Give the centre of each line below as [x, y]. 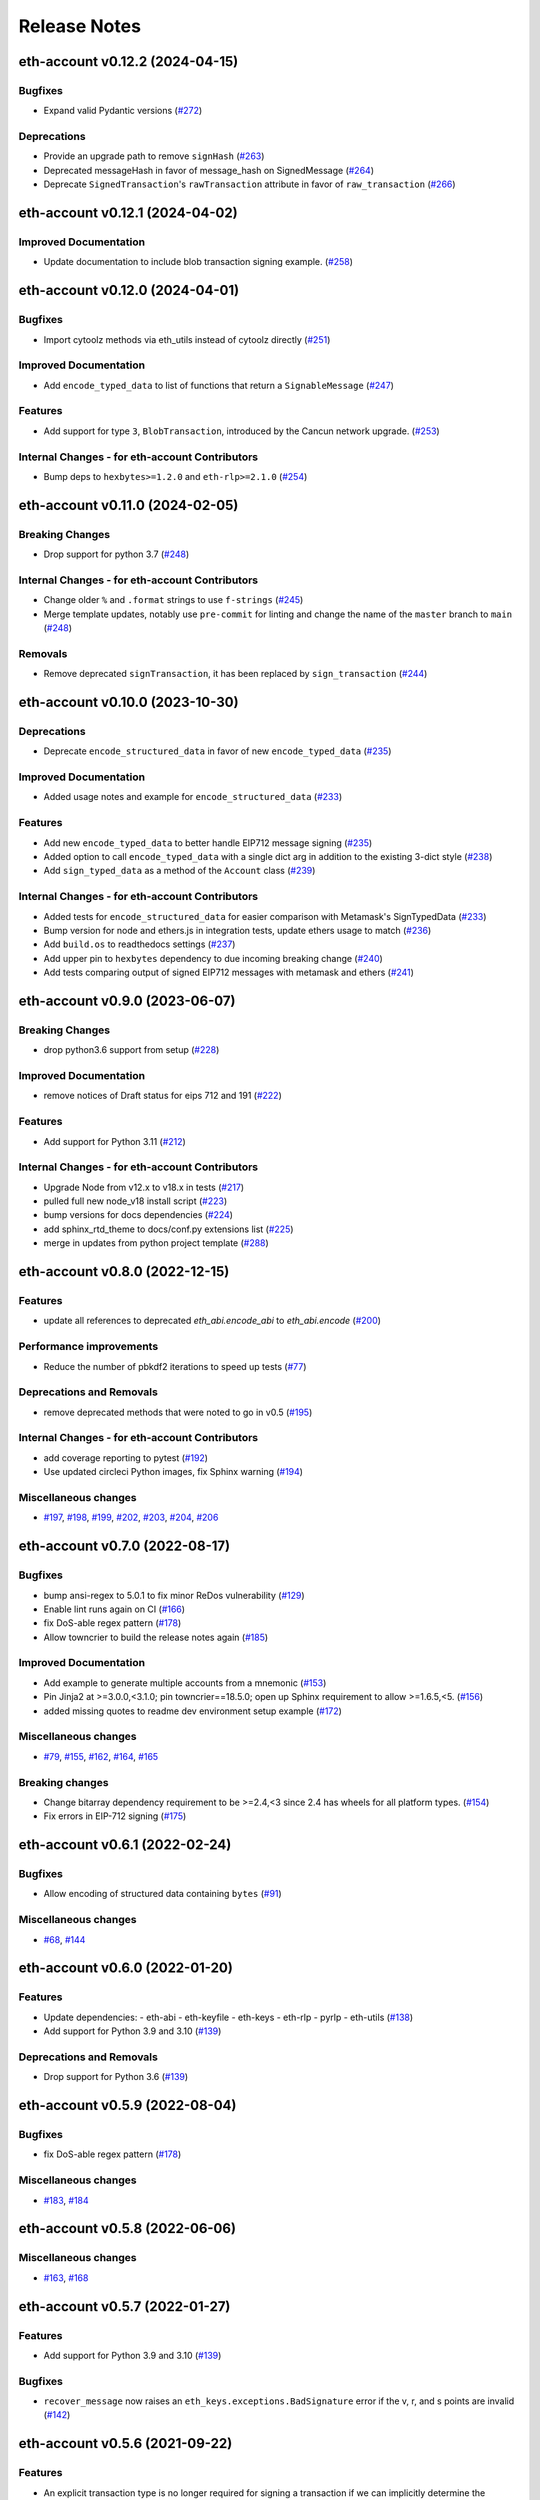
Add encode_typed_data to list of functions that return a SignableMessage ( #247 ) [219, 385]
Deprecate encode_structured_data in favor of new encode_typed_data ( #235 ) [217, 751]
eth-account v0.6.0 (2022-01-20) [126, 1968]
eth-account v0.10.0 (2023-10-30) [128, 702]
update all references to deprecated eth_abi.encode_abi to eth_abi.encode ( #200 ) [212, 1321]
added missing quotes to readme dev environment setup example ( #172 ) [192, 1711]
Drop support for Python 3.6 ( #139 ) [116, 2077]
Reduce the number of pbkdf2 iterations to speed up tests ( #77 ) [175, 1366]
